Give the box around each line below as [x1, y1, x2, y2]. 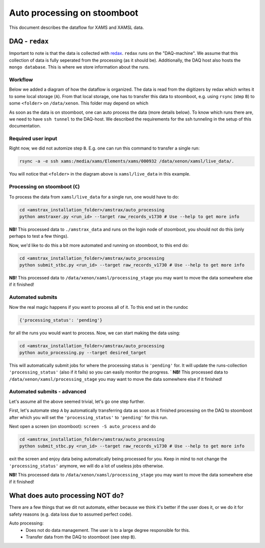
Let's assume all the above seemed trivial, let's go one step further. [9, 399, 145, 404]
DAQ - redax [9, 37, 49, 46]
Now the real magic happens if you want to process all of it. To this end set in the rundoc [9, 304, 188, 310]
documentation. [9, 123, 41, 129]
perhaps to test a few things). [9, 233, 69, 239]
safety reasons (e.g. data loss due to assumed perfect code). [9, 511, 132, 517]
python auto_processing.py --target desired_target [19, 349, 147, 355]
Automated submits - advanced [9, 388, 86, 395]
